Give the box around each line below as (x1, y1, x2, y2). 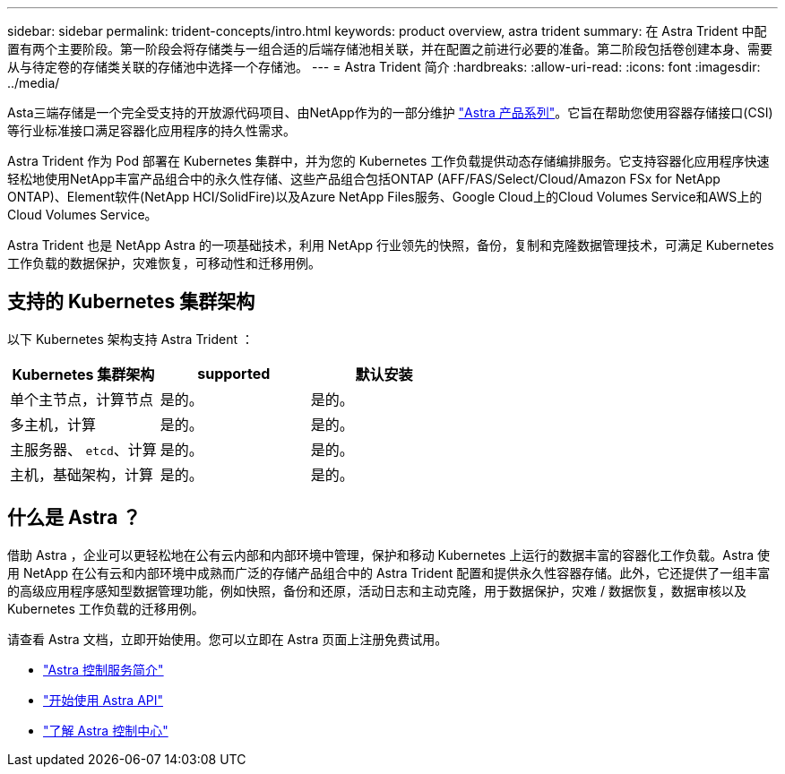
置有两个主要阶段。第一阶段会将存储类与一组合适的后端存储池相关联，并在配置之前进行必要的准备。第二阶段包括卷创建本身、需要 (7, 41, 772, 56)
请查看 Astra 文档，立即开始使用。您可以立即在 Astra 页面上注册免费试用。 (7, 631, 448, 647)
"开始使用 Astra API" (43, 692, 164, 708)
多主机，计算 (10, 415, 97, 434)
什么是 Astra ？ (7, 506, 142, 529)
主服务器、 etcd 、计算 (10, 440, 157, 459)
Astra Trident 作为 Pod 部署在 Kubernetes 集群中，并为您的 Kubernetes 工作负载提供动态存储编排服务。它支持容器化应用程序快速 (7, 153, 770, 168)
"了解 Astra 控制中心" (43, 722, 168, 738)
